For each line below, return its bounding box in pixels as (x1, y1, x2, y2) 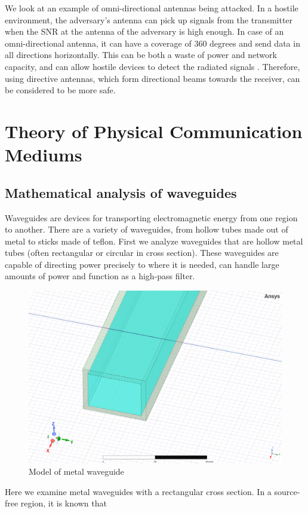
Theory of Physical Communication (5, 118, 303, 143)
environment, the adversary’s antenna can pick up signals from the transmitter (5, 13, 293, 26)
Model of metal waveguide (29, 465, 124, 478)
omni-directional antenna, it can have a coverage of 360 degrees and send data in (5, 36, 300, 49)
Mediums (5, 142, 82, 167)
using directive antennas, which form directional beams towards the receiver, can (5, 72, 300, 84)
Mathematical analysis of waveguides (5, 183, 237, 201)
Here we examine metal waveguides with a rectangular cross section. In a (5, 485, 272, 497)
